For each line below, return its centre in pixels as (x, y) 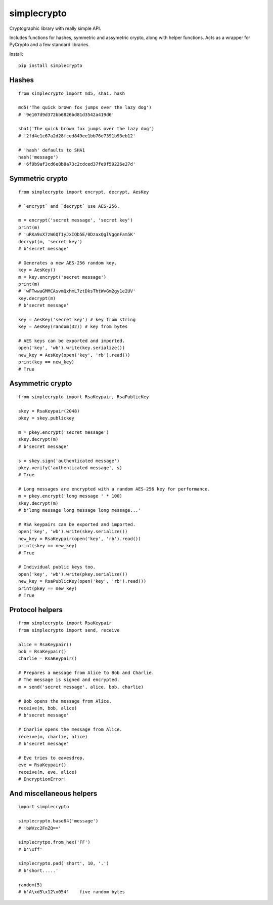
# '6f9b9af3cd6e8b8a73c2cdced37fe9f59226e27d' (77, 164)
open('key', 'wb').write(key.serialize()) (72, 348)
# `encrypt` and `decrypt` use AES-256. (69, 206)
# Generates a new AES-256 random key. (68, 263)
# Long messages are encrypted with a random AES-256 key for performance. (114, 489)
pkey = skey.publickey (47, 418)
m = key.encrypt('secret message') (62, 277)
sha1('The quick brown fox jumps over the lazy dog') (86, 129)
